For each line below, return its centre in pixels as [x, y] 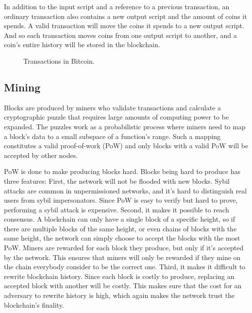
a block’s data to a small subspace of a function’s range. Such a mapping [112, 136]
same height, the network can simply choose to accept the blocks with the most [122, 238]
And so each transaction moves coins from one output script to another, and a [120, 35]
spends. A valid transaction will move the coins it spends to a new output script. [124, 26]
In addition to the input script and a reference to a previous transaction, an [117, 6]
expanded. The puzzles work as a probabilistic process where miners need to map [125, 126]
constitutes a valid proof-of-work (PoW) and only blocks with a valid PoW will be [126, 146]
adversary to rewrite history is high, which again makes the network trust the [119, 295]
